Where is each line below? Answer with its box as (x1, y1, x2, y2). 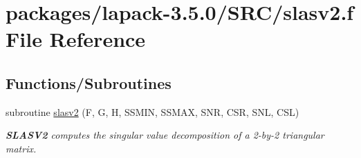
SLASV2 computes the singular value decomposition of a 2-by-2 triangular (6, 128, 324, 142)
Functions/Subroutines (6, 72, 172, 93)
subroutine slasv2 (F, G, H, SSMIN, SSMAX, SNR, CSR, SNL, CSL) (6, 104, 299, 119)
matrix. (6, 141, 37, 155)
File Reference (6, 25, 146, 53)
